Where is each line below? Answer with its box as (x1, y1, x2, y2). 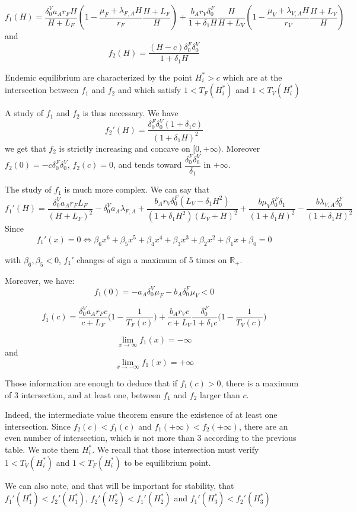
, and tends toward (113, 158, 182, 171)
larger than (200, 388, 240, 401)
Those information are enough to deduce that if (5, 377, 178, 389)
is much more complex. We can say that (64, 183, 210, 196)
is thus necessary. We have (82, 107, 179, 119)
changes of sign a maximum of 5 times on (76, 253, 227, 265)
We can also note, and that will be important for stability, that (5, 479, 234, 491)
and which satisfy (117, 84, 181, 96)
